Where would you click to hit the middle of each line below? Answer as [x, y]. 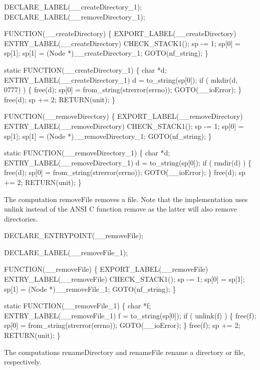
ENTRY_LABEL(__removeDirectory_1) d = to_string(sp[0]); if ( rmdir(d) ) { [128, 162]
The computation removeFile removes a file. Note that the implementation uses [126, 199]
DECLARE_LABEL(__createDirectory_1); [73, 7]
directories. [21, 218]
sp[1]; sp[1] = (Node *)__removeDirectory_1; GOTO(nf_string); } [108, 136]
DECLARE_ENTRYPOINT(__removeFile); [74, 235]
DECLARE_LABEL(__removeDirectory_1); [75, 16]
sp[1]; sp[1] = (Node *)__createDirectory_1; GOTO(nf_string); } [106, 53]
